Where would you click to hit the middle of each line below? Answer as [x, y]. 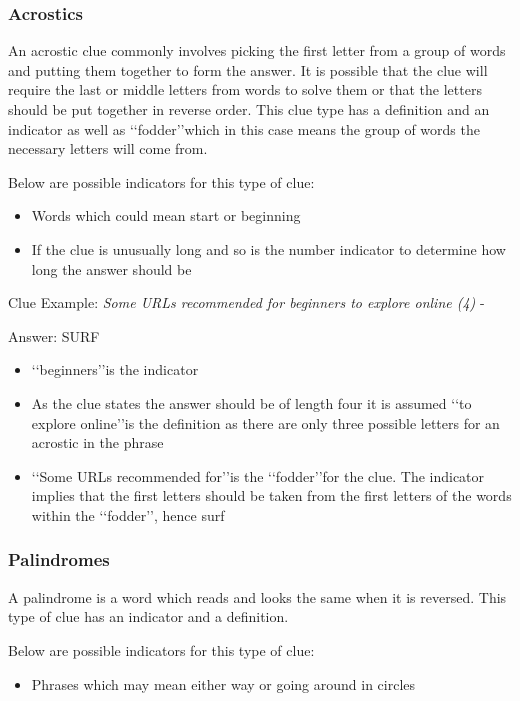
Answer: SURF [54, 335]
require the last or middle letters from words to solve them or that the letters [245, 89]
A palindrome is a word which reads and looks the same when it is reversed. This [257, 596]
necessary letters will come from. [108, 148]
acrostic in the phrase [97, 442]
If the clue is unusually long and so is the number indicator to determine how [268, 248]
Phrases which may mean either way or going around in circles [223, 683]
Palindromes [59, 559]
